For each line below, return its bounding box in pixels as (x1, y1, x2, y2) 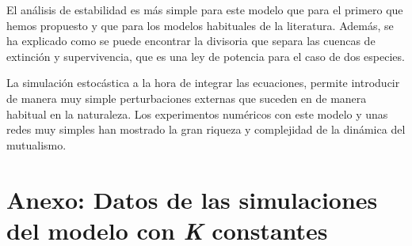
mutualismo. (6, 136, 67, 153)
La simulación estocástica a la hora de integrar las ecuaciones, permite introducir (6, 74, 400, 91)
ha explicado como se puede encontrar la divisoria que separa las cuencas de (6, 32, 376, 49)
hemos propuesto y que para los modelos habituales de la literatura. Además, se (6, 17, 394, 33)
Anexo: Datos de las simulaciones (6, 183, 378, 215)
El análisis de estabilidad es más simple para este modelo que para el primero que (6, 2, 403, 17)
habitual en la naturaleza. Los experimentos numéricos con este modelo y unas (6, 105, 388, 122)
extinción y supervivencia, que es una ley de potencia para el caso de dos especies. (6, 47, 405, 64)
